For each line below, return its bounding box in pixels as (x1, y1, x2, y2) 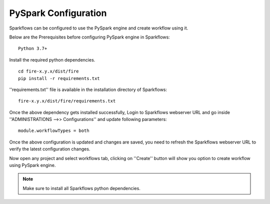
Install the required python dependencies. (9, 56, 95, 62)
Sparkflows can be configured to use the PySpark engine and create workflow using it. (9, 25, 188, 31)
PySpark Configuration (9, 7, 107, 18)
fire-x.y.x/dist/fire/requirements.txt (18, 98, 116, 104)
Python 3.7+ (18, 45, 47, 51)
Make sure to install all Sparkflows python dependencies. (22, 185, 141, 191)
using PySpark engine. (9, 162, 56, 168)
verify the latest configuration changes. (9, 146, 90, 152)
